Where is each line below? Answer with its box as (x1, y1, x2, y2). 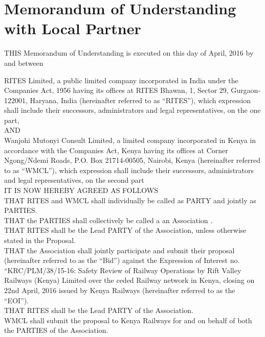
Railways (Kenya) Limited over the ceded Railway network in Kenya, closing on (4, 275, 255, 285)
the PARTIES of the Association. (4, 325, 108, 335)
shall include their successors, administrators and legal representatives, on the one (4, 105, 261, 115)
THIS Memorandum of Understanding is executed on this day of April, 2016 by (4, 47, 254, 58)
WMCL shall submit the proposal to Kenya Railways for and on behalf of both (4, 315, 252, 325)
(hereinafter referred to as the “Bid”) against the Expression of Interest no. (4, 255, 240, 266)
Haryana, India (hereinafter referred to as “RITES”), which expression (30, 94, 251, 105)
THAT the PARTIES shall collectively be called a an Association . (4, 214, 213, 225)
